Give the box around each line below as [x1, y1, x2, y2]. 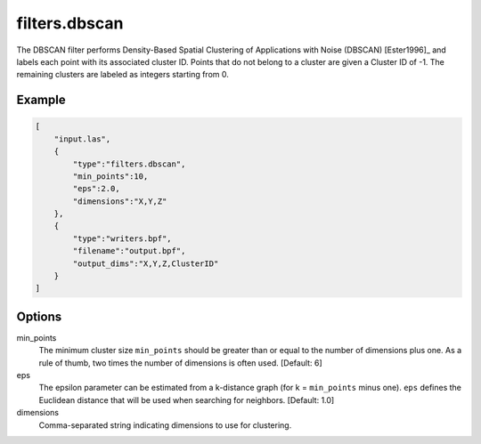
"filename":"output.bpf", [72, 246, 186, 256]
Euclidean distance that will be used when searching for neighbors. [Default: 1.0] [38, 394, 335, 405]
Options [16, 309, 62, 324]
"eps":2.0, [72, 183, 120, 194]
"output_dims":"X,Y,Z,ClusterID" [72, 258, 219, 269]
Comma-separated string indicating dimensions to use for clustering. [38, 419, 292, 431]
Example [16, 93, 66, 108]
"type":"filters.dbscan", [72, 158, 186, 169]
